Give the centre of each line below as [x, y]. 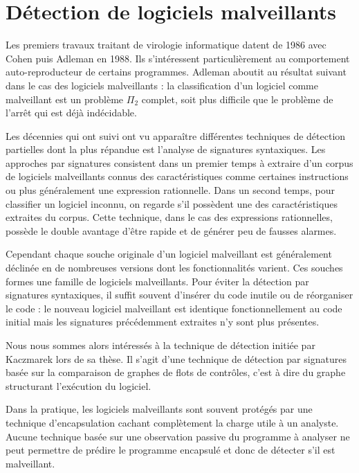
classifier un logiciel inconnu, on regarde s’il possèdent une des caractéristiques [172, 203]
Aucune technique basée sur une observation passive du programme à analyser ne [178, 436]
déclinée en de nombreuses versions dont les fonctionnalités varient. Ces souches [174, 268]
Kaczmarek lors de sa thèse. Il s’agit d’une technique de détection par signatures [176, 358]
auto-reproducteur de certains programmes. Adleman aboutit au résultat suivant [176, 72]
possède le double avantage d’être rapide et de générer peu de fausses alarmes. [171, 230]
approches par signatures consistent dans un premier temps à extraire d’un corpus [179, 162]
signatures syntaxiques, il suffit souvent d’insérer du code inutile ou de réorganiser [179, 295]
